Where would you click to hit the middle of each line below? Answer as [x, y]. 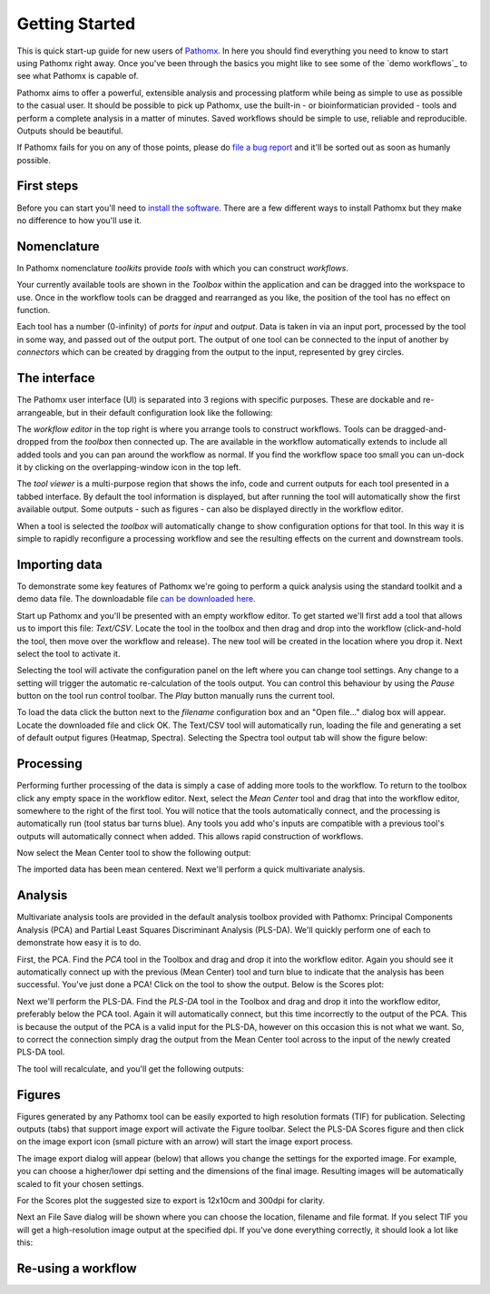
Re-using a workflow [77, 1268]
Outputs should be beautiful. [70, 131]
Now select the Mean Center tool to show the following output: [134, 853]
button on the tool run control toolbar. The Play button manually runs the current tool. [176, 696]
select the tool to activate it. [69, 653]
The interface [56, 378]
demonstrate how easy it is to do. [79, 943]
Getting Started [76, 24]
